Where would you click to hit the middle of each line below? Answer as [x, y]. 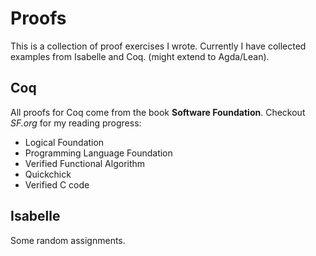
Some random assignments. [68, 240]
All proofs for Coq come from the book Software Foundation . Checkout [158, 112]
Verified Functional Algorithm [85, 163]
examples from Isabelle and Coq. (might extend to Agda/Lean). [140, 56]
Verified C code [57, 184]
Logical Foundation [64, 142]
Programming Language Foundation [98, 153]
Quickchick [48, 174]
